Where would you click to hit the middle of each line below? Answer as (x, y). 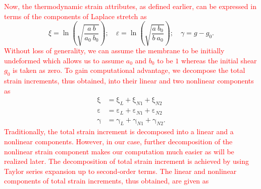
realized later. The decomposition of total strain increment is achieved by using (127, 161)
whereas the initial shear (219, 60)
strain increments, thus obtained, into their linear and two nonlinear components (129, 81)
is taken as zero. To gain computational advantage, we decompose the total (129, 70)
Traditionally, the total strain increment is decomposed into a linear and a (119, 131)
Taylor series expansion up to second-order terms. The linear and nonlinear (120, 171)
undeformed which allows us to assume (64, 60)
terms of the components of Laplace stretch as (75, 16)
